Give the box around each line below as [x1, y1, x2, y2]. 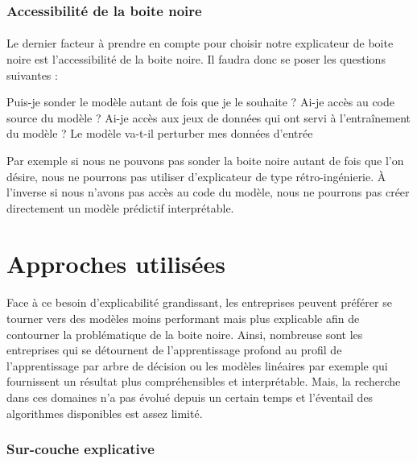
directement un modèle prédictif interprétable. [6, 199, 234, 216]
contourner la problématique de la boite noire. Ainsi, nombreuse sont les [6, 325, 363, 342]
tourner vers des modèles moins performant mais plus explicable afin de [6, 309, 360, 326]
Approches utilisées [6, 246, 226, 279]
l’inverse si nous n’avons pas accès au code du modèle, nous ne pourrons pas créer [6, 184, 410, 200]
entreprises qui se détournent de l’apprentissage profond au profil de [6, 341, 342, 358]
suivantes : [6, 66, 58, 83]
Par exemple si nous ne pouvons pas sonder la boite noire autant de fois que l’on [6, 152, 404, 168]
